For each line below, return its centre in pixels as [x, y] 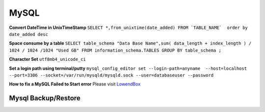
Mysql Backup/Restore [45, 98]
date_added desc [29, 34]
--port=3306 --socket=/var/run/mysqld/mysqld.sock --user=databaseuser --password [111, 75]
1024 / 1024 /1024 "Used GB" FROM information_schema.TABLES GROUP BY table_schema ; [115, 50]
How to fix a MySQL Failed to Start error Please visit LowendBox [75, 84]
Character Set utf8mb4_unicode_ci [47, 59]
